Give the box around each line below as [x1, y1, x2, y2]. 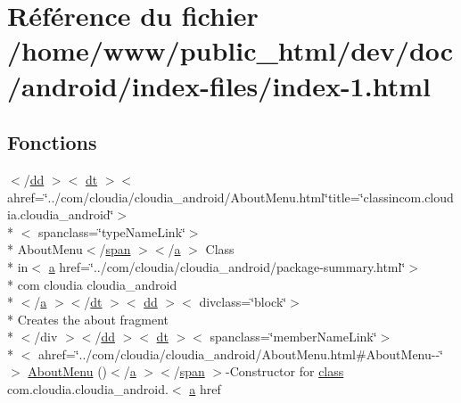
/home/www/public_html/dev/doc [7, 32, 454, 69]
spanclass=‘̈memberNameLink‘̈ [210, 327, 377, 346]
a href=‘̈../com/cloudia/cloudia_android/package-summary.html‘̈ [48, 257, 406, 276]
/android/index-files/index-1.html [7, 67, 431, 103]
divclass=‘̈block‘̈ [199, 292, 287, 311]
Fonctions [7, 128, 97, 156]
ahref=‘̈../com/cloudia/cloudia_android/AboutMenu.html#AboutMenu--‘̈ [37, 344, 444, 363]
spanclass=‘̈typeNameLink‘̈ [37, 222, 185, 241]
